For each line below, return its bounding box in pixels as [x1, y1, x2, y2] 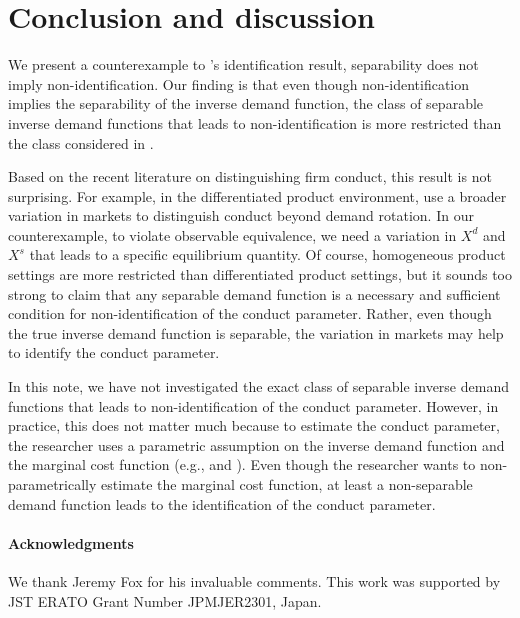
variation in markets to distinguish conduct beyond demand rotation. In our [8, 205, 474, 226]
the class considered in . [8, 132, 154, 153]
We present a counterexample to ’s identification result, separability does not [8, 54, 479, 75]
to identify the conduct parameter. [8, 342, 220, 363]
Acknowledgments [8, 532, 134, 553]
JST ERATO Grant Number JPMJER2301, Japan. [8, 590, 322, 611]
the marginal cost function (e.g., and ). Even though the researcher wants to [8, 454, 476, 475]
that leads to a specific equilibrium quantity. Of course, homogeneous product [29, 244, 506, 265]
